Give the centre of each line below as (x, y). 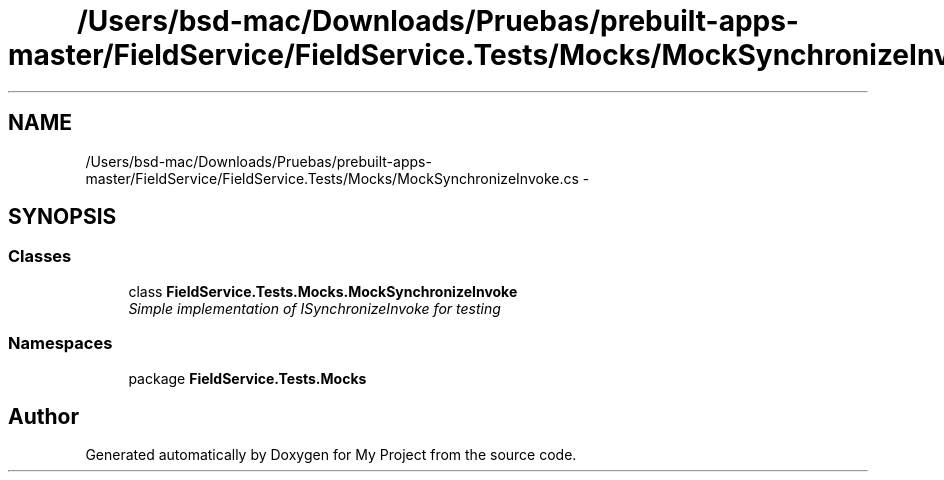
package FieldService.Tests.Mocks (247, 378)
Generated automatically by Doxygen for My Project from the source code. (331, 455)
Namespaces (60, 343)
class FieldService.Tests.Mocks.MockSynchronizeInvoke (323, 291)
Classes (40, 256)
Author (43, 416)
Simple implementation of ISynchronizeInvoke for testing (314, 308)
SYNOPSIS (62, 217)
